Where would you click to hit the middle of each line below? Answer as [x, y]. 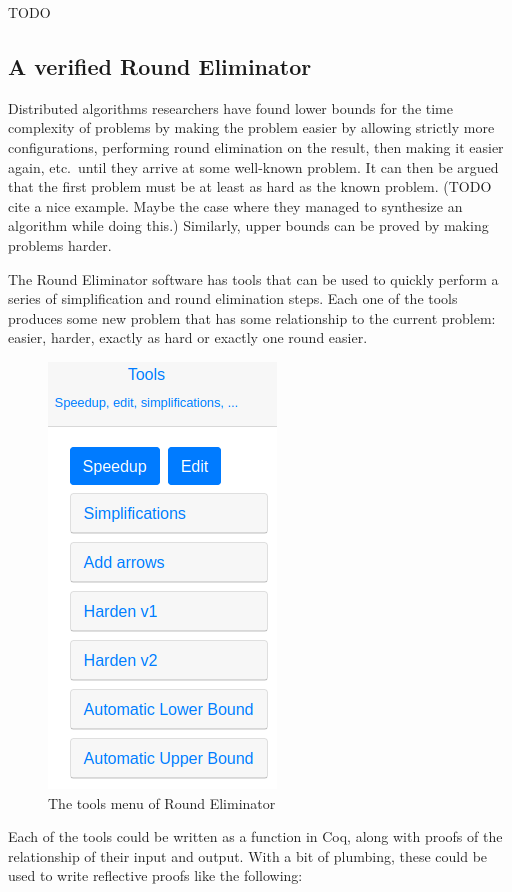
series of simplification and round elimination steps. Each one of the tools [233, 298]
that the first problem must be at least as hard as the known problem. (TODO [250, 186]
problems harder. [60, 244]
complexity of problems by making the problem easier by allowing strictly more [251, 127]
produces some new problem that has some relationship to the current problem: [252, 317]
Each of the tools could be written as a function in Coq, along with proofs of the [255, 836]
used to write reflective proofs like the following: [155, 875]
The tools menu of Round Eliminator [162, 802]
